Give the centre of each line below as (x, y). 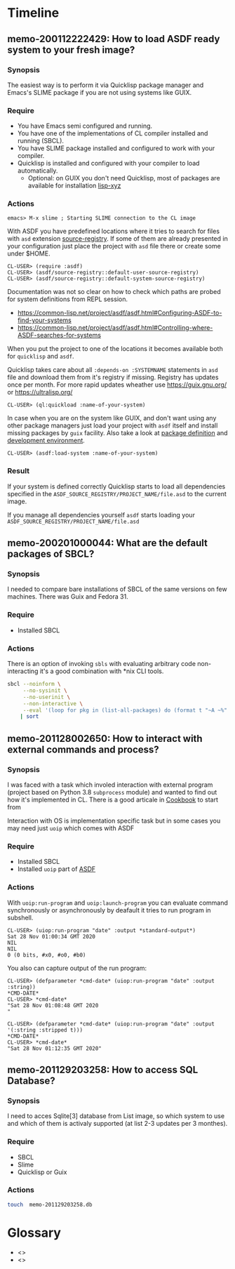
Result (19, 471)
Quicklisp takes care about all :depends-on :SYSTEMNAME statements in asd (113, 370)
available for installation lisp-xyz (74, 186)
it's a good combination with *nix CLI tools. (102, 671)
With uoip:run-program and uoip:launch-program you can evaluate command (117, 903)
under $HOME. (29, 253)
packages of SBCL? (51, 554)
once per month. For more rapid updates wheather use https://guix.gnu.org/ (117, 385)
